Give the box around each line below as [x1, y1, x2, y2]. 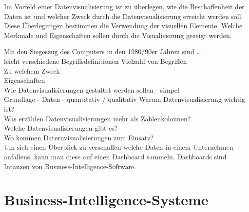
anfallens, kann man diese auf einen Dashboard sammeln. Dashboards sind [4, 151, 227, 161]
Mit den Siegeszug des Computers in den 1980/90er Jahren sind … [4, 46, 201, 57]
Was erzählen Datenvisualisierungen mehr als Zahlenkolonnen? [4, 113, 191, 123]
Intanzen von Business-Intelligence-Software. [4, 161, 136, 171]
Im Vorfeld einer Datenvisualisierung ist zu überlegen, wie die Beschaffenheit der [4, 1, 245, 11]
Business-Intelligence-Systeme [4, 190, 209, 210]
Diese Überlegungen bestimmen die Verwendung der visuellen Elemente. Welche [4, 20, 243, 31]
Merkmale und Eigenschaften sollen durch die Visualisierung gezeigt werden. [4, 30, 232, 40]
